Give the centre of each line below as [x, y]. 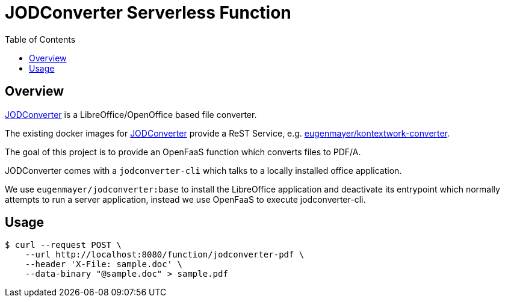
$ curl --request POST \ [63, 245]
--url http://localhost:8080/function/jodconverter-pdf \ [165, 255]
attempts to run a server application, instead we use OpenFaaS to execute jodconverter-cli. [185, 199]
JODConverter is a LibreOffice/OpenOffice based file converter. [131, 114]
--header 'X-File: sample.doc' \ [104, 264]
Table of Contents [40, 39]
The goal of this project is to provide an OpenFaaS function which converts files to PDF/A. [183, 152]
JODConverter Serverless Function [148, 13]
